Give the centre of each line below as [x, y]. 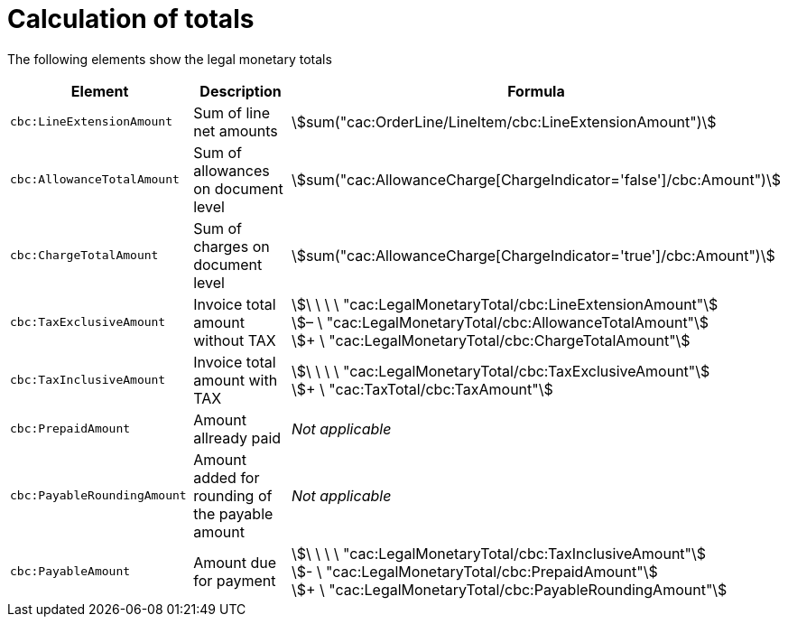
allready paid [237, 438]
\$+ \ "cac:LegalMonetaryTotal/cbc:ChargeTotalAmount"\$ [491, 340]
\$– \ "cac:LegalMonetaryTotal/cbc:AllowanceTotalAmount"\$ [500, 322]
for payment [235, 580]
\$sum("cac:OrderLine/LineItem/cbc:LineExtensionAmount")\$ [504, 121]
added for [227, 477]
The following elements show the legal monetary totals [170, 59]
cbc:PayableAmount [70, 572]
